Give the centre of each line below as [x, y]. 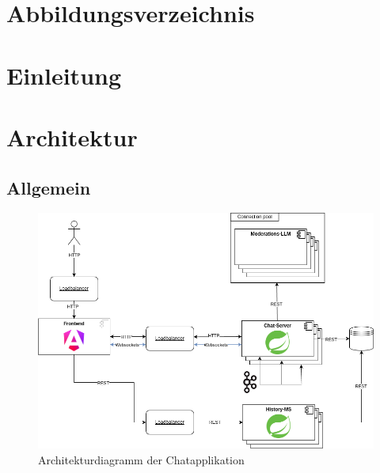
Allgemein [49, 187]
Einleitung [64, 75]
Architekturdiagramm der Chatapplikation [141, 459]
